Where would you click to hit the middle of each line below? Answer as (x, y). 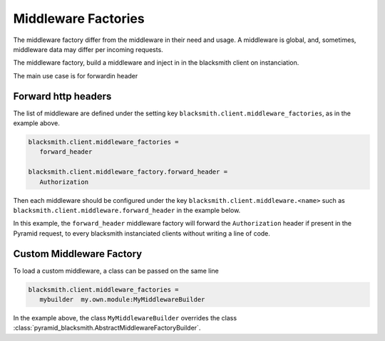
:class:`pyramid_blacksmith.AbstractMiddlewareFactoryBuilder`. (107, 328)
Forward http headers (62, 96)
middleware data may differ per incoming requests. (88, 49)
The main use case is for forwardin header (76, 75)
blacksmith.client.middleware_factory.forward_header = (128, 172)
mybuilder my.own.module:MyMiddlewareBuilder (122, 299)
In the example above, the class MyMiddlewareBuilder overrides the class (125, 318)
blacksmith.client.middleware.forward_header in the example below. (127, 210)
